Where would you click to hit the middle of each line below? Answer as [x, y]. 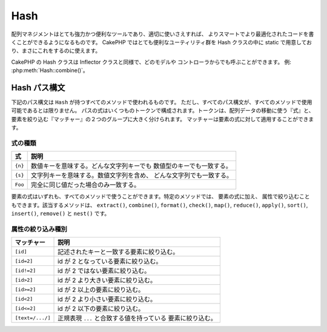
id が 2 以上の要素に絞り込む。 [101, 290]
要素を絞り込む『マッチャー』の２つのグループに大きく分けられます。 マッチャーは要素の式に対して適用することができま [163, 119]
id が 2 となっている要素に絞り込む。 [110, 262]
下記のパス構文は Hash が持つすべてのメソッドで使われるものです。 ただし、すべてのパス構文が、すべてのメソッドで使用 [162, 102]
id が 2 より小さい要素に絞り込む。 [107, 299]
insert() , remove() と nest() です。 [61, 214]
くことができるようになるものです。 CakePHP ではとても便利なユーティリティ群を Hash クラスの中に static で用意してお [161, 42]
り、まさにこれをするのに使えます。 [56, 51]
